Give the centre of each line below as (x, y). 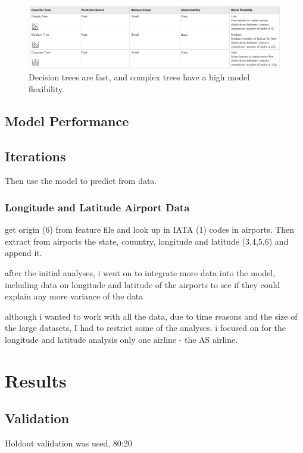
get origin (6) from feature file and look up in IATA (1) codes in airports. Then (150, 229)
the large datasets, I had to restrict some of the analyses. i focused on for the (145, 328)
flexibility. (46, 88)
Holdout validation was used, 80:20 (68, 443)
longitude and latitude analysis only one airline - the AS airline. (121, 340)
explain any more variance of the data (74, 296)
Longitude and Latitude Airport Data (97, 207)
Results (36, 380)
